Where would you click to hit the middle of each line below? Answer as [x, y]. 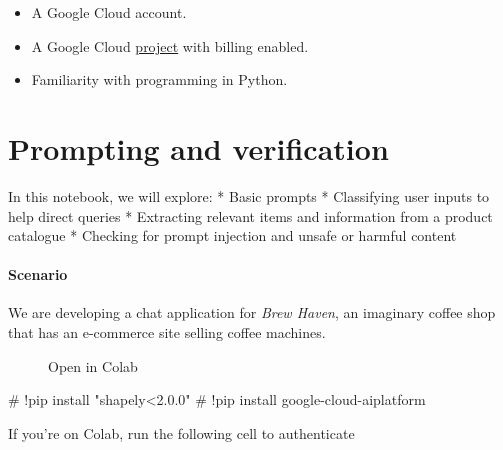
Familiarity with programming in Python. [159, 79]
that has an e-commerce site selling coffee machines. [167, 332]
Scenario [38, 274]
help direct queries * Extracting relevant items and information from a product [250, 215]
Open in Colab [93, 365]
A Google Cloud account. [109, 12]
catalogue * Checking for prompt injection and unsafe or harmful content [232, 235]
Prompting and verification [198, 147]
